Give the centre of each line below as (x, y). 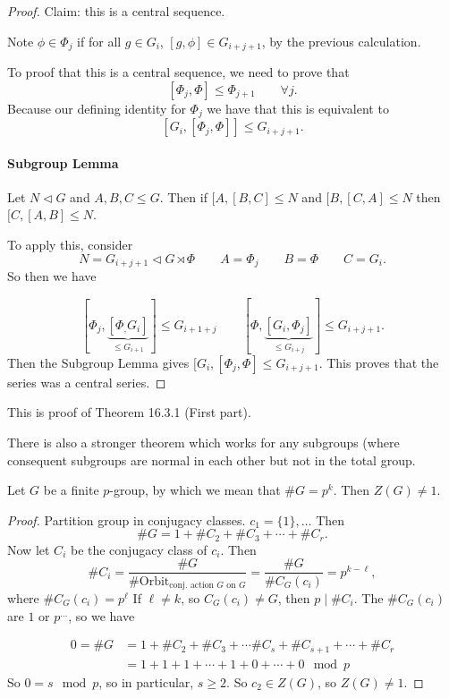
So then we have (52, 276)
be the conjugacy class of (139, 549)
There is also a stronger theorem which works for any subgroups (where (203, 443)
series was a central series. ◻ (87, 382)
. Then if (183, 196)
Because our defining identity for (97, 108)
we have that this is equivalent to (298, 108)
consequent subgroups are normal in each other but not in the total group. (212, 460)
